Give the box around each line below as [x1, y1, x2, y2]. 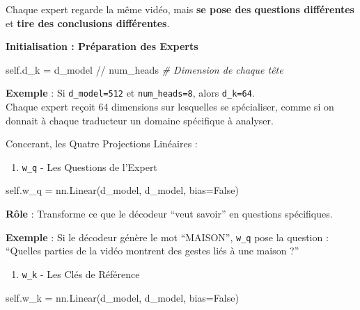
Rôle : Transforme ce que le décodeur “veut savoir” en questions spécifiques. [6, 206, 333, 221]
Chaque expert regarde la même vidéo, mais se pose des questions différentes [6, 2, 354, 16]
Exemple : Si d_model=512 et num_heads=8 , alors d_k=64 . [6, 85, 255, 100]
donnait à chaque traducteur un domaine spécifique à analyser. [6, 113, 274, 127]
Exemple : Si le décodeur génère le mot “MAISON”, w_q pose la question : [6, 229, 329, 244]
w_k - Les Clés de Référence [22, 266, 140, 281]
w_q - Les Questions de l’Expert [22, 159, 157, 174]
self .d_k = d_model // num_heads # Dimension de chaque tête [6, 62, 283, 76]
